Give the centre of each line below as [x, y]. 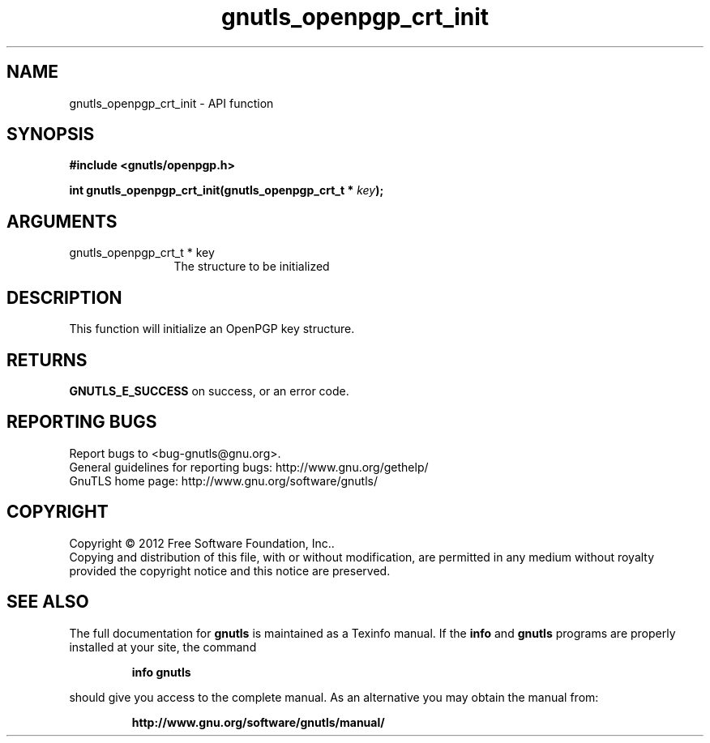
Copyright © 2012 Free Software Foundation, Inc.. [202, 543]
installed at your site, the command [163, 647]
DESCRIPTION [64, 297]
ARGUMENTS [62, 221]
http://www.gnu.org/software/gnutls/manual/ [258, 722]
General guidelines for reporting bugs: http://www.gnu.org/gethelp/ [249, 467]
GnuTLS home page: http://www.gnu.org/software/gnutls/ [223, 480]
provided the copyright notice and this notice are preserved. [230, 570]
